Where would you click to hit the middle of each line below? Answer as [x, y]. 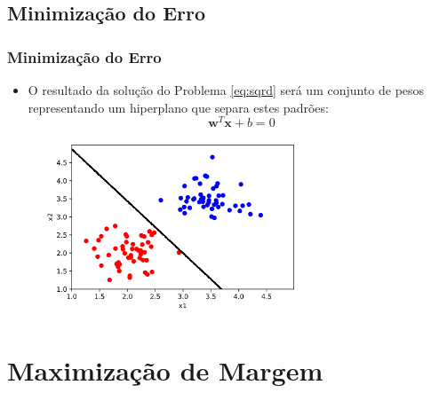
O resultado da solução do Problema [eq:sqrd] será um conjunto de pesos [226, 90]
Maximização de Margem [165, 370]
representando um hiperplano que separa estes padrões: [178, 107]
